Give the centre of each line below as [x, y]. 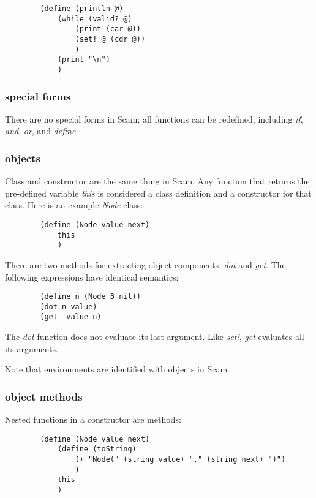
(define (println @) [82, 9]
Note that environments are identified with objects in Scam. [117, 369]
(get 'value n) [71, 317]
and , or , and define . [42, 131]
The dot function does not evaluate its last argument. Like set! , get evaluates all [155, 337]
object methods [44, 396]
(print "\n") [84, 60]
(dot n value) [69, 307]
